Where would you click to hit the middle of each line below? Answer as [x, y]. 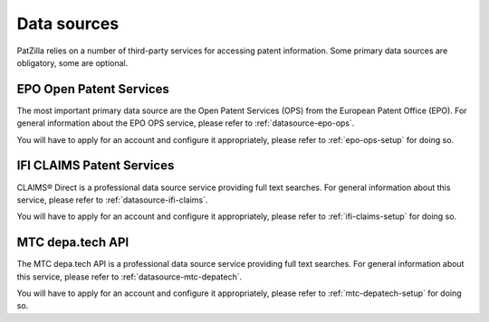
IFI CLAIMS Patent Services [96, 166]
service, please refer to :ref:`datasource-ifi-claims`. [112, 200]
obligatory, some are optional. [72, 62]
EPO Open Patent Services [93, 89]
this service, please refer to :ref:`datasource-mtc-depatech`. [129, 277]
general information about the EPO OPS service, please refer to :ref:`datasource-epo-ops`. [186, 123]
